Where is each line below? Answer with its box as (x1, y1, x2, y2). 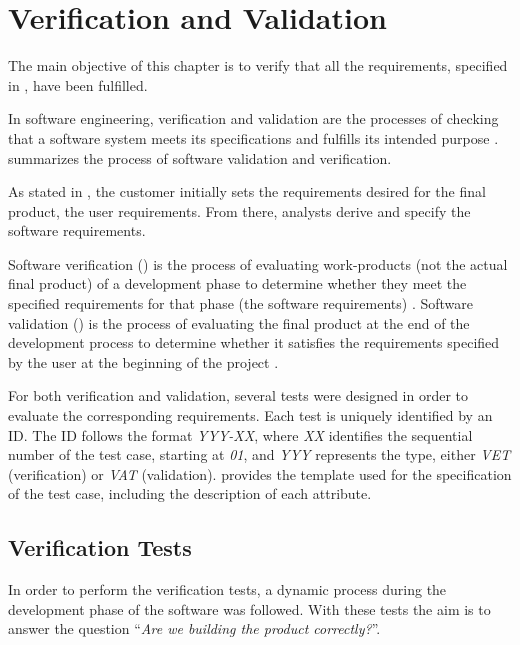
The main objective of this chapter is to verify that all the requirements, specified (8, 55, 508, 76)
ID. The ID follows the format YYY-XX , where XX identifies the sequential (8, 424, 473, 445)
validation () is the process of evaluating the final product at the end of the (8, 312, 470, 333)
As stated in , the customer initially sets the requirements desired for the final (8, 181, 486, 202)
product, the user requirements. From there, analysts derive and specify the (8, 200, 471, 221)
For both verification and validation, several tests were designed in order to (8, 385, 469, 406)
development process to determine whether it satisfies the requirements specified (8, 332, 500, 353)
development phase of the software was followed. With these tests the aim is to (8, 598, 491, 619)
